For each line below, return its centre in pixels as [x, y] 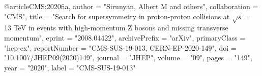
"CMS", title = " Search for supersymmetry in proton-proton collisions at [117, 16]
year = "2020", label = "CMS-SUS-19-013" [70, 67]
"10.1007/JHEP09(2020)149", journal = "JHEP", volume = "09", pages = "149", [128, 58]
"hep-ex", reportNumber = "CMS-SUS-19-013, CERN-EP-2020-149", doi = [120, 47]
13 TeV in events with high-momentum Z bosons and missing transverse [116, 28]
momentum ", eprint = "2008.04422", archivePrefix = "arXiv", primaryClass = [125, 37]
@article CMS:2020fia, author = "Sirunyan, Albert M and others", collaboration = [131, 6]
